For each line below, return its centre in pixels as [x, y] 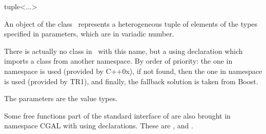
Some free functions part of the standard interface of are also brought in [117, 115]
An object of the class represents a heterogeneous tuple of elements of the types [131, 23]
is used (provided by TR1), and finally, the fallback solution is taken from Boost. [131, 81]
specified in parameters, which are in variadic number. [89, 34]
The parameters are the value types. [61, 98]
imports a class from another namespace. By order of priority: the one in [118, 61]
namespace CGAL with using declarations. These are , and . [99, 126]
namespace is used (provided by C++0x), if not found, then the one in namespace [133, 71]
